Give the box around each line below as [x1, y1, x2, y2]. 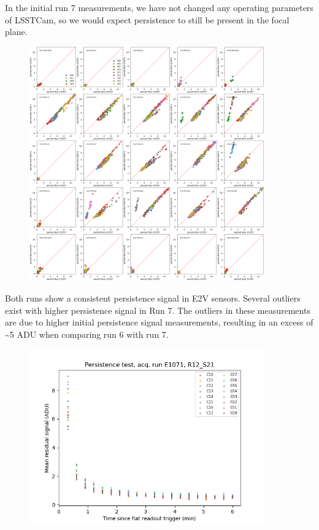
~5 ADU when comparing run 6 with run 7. [5, 327, 169, 340]
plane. [5, 25, 28, 38]
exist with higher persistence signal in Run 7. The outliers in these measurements [5, 303, 310, 316]
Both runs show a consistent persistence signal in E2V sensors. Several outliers [5, 291, 301, 304]
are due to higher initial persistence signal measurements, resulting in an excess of [5, 316, 313, 329]
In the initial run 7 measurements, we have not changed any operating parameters [5, 1, 313, 14]
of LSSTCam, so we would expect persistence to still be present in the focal [5, 13, 290, 26]
